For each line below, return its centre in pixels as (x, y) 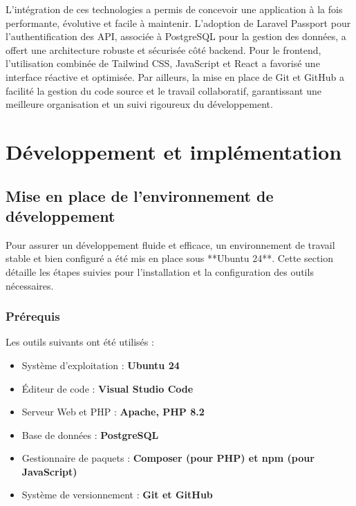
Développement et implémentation (174, 151)
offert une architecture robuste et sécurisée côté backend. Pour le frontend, (163, 49)
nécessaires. (30, 285)
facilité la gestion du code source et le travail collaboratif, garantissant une (164, 90)
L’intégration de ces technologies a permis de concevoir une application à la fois (174, 9)
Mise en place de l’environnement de (140, 195)
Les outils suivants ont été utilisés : (80, 342)
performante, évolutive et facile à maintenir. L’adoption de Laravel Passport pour (178, 22)
